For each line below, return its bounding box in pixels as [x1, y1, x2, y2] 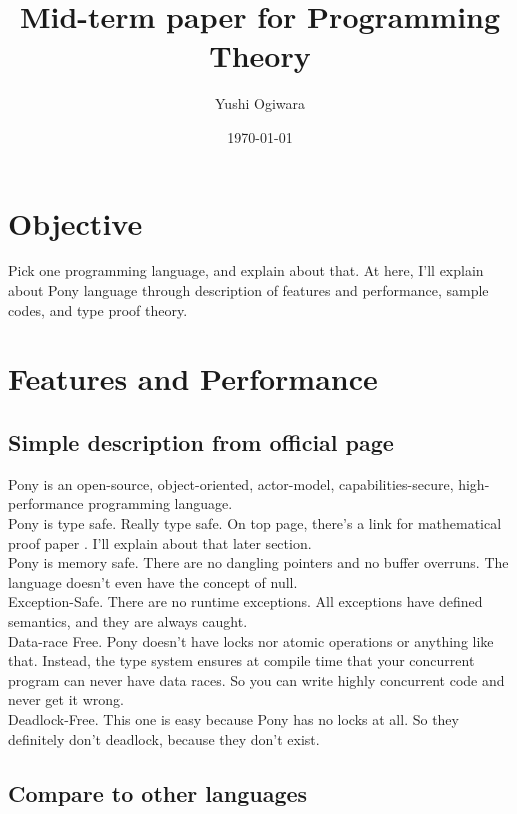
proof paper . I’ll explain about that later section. [8, 532, 312, 553]
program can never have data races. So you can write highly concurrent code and [8, 669, 505, 690]
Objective [8, 202, 143, 243]
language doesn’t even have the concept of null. [8, 571, 298, 592]
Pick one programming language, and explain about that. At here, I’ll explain [8, 260, 484, 281]
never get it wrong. [8, 689, 124, 710]
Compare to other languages [8, 777, 308, 808]
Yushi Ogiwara [215, 93, 305, 114]
